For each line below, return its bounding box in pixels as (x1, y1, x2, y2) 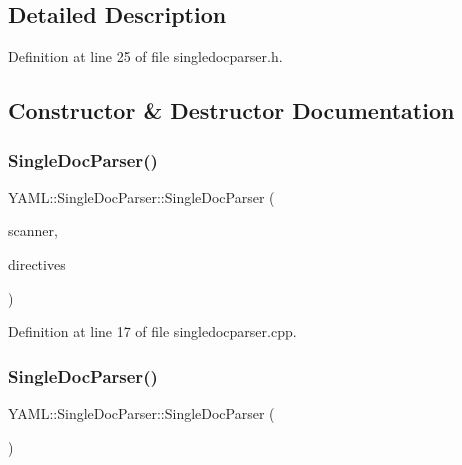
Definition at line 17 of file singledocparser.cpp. (8, 321, 297, 342)
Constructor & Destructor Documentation (8, 95, 455, 126)
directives (8, 253, 66, 274)
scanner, (8, 220, 58, 241)
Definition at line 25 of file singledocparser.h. (8, 46, 283, 67)
